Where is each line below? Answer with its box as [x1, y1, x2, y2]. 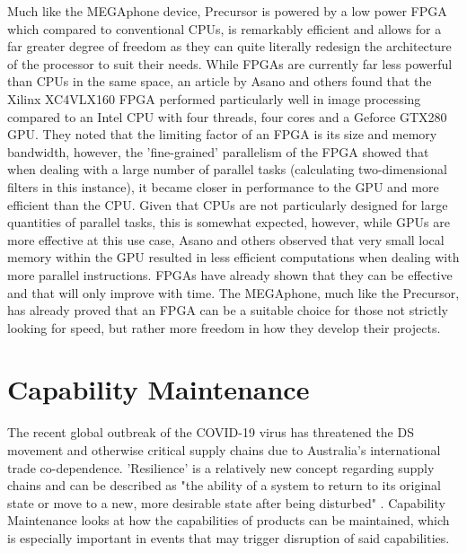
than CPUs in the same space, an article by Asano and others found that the [7, 72, 432, 91]
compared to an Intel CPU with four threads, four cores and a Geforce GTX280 [7, 107, 447, 126]
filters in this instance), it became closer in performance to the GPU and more [7, 177, 439, 196]
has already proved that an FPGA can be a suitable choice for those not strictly [7, 301, 448, 320]
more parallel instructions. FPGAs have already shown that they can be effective [7, 265, 453, 284]
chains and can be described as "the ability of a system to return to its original [7, 476, 442, 495]
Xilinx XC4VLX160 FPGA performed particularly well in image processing [7, 89, 421, 108]
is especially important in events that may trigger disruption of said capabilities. [7, 528, 450, 547]
